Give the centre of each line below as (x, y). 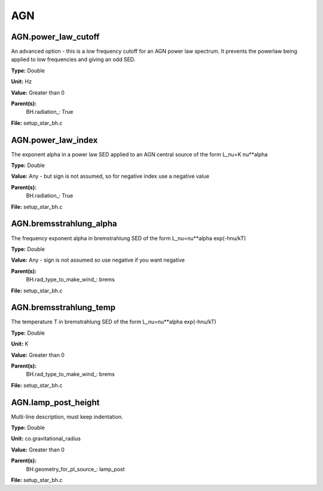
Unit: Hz (22, 81)
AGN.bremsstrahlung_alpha (64, 224)
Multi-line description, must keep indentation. (67, 417)
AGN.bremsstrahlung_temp (63, 307)
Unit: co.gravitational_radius (46, 439)
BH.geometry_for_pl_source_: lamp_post (75, 469)
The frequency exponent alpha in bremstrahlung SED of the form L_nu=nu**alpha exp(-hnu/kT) (129, 238)
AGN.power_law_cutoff (55, 37)
